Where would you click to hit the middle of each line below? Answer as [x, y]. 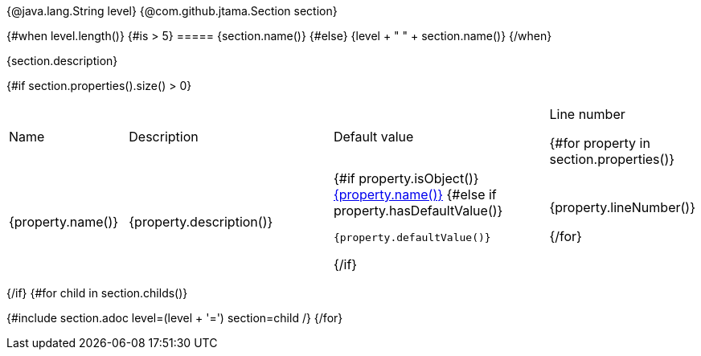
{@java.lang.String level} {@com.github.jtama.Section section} [172, 11]
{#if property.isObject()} [406, 178]
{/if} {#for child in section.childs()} [97, 293]
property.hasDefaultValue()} [418, 211]
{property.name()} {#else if [415, 194]
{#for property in [600, 143]
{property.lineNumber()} [622, 207]
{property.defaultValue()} [412, 237]
